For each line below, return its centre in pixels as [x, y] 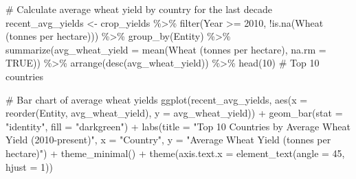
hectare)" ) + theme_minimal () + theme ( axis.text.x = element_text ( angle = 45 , [175, 153]
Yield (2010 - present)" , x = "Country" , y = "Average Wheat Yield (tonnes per [168, 140]
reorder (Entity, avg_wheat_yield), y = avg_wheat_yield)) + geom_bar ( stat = [174, 113]
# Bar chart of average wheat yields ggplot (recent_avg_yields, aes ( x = [157, 99]
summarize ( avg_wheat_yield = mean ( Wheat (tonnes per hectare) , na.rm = [166, 49]
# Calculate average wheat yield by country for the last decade [139, 9]
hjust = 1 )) [29, 166]
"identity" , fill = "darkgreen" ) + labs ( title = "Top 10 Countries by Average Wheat [178, 126]
